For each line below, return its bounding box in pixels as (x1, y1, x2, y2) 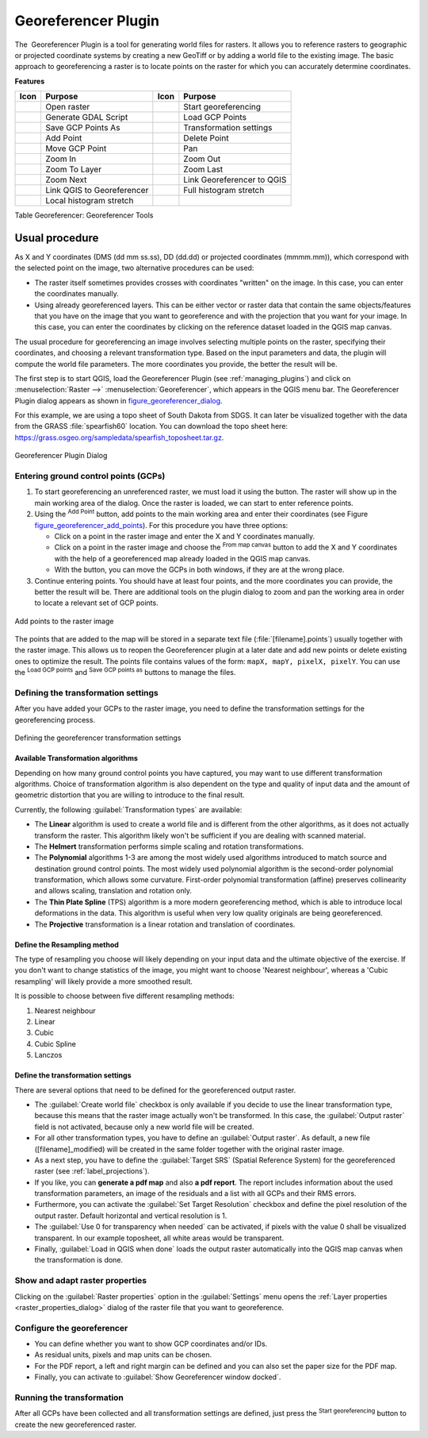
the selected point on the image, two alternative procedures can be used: (14, 263, 254, 273)
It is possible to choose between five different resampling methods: (14, 991, 235, 1000)
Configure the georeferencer (14, 1322, 128, 1333)
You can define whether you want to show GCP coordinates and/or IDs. (34, 1339, 268, 1349)
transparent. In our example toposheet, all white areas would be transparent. (34, 1233, 285, 1243)
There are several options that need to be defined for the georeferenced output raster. (14, 1085, 296, 1095)
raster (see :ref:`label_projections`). (34, 1166, 150, 1176)
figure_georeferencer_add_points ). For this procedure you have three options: (34, 520, 289, 530)
